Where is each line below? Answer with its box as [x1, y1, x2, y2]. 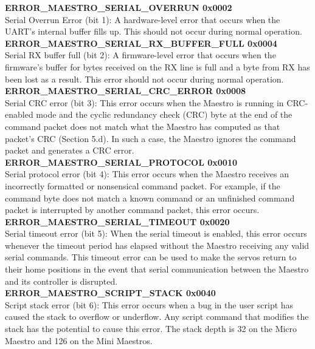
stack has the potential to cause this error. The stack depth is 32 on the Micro [5, 322, 297, 335]
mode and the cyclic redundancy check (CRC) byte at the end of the [36, 108, 292, 121]
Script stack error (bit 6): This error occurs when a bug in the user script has [5, 298, 294, 311]
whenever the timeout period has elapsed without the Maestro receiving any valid [5, 239, 310, 251]
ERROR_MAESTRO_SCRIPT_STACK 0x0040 [5, 286, 216, 299]
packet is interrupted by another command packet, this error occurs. [5, 203, 260, 216]
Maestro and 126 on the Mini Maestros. [5, 334, 153, 347]
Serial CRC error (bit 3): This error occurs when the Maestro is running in [5, 96, 284, 109]
